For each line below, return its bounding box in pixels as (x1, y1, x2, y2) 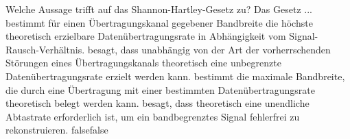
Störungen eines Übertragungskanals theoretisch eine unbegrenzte (5, 55, 281, 70)
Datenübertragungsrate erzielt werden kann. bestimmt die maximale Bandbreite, (5, 68, 345, 83)
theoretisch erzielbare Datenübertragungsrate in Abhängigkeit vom (5, 29, 286, 43)
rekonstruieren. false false (5, 123, 108, 137)
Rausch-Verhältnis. (5, 42, 85, 56)
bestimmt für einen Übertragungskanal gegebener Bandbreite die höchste (5, 15, 313, 29)
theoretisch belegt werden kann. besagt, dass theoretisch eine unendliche (5, 96, 310, 110)
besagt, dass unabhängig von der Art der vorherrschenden (87, 42, 331, 56)
